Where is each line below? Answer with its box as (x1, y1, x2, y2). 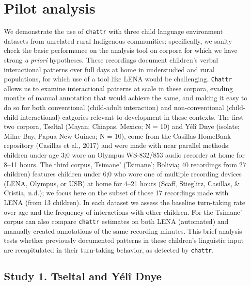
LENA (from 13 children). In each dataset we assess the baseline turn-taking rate (4, 197, 245, 207)
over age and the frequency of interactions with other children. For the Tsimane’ (4, 207, 242, 217)
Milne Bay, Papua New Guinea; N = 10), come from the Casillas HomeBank (4, 130, 231, 141)
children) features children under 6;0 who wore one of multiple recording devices (4, 169, 242, 179)
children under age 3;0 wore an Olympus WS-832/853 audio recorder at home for (4, 149, 245, 159)
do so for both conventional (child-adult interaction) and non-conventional (4, 102, 224, 112)
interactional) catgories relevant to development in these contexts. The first (20, 111, 244, 122)
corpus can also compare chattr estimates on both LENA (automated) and (4, 216, 229, 226)
